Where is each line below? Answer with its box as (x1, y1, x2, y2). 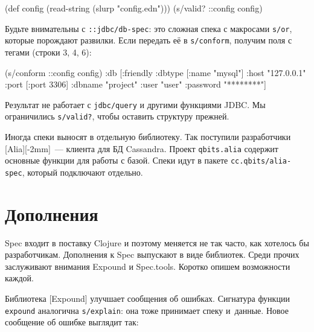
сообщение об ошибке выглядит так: (5, 316, 139, 328)
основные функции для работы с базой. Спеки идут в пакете (5, 154, 228, 167)
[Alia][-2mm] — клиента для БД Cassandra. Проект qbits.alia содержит (5, 142, 278, 155)
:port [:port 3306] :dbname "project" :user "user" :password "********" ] (5, 78, 266, 91)
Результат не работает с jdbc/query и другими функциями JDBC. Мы (5, 98, 266, 110)
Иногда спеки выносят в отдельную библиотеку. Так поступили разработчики (5, 130, 291, 142)
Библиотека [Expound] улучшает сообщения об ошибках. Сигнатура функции (5, 292, 290, 305)
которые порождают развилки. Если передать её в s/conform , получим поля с (5, 34, 292, 46)
